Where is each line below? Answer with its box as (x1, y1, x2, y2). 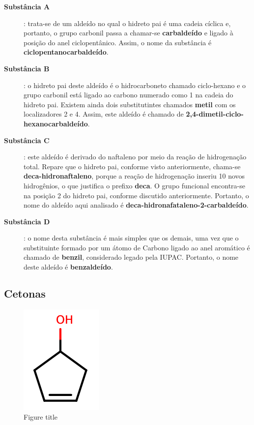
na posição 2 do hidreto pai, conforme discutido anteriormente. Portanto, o (24, 190, 249, 200)
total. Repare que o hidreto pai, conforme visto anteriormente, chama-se (24, 161, 241, 171)
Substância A (4, 1, 50, 11)
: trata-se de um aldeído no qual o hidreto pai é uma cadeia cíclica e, (24, 18, 231, 28)
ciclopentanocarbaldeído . (24, 47, 109, 57)
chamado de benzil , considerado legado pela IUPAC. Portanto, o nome (24, 252, 239, 262)
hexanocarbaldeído (24, 118, 88, 128)
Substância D (4, 216, 50, 226)
